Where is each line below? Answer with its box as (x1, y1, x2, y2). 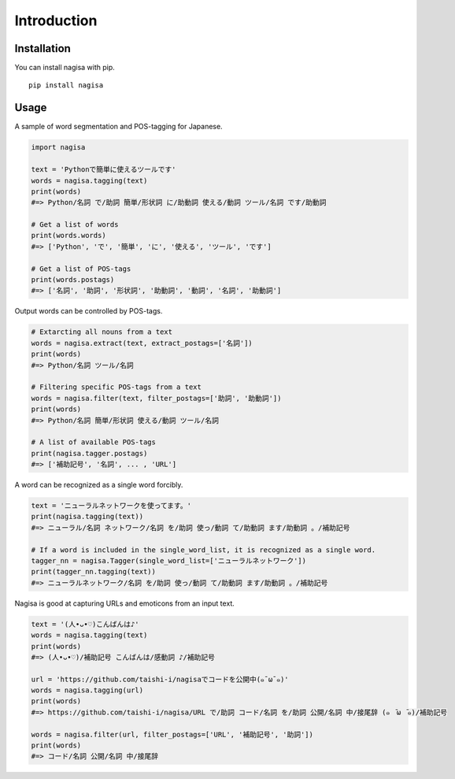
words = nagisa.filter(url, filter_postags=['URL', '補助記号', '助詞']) (31, 729, 314, 739)
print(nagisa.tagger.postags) (31, 449, 148, 458)
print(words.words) (31, 231, 106, 240)
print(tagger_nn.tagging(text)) (31, 567, 157, 577)
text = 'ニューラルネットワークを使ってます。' (31, 501, 192, 510)
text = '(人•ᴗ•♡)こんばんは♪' (31, 619, 139, 629)
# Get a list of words (31, 221, 119, 229)
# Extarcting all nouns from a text (31, 328, 173, 336)
